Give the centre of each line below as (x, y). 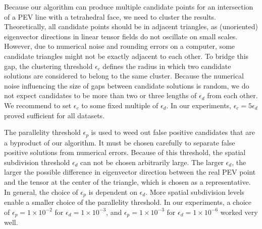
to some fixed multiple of (120, 105)
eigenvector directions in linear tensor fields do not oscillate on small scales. (121, 36)
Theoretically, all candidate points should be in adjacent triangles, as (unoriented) (131, 26)
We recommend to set (38, 105)
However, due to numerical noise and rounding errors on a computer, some (120, 46)
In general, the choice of (41, 192)
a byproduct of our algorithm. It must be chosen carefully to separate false (120, 142)
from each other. (232, 95)
